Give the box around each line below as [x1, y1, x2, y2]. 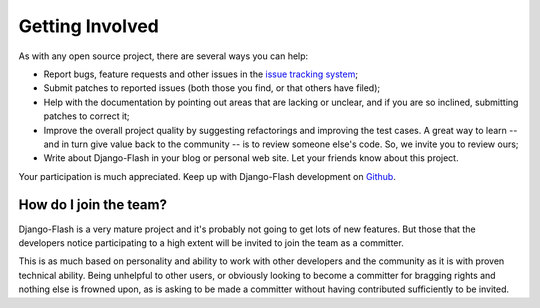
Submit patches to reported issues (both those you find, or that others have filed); [43, 82, 380, 94]
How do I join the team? [18, 196, 167, 214]
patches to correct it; [43, 110, 130, 122]
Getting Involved [18, 15, 159, 37]
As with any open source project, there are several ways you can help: [18, 50, 309, 62]
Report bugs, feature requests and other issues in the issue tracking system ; [43, 68, 359, 80]
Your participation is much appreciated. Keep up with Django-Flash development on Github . [18, 170, 397, 182]
